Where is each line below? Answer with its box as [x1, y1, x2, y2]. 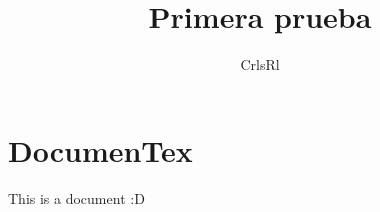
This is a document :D [8, 187, 145, 208]
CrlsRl [240, 54, 280, 75]
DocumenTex [8, 129, 193, 170]
